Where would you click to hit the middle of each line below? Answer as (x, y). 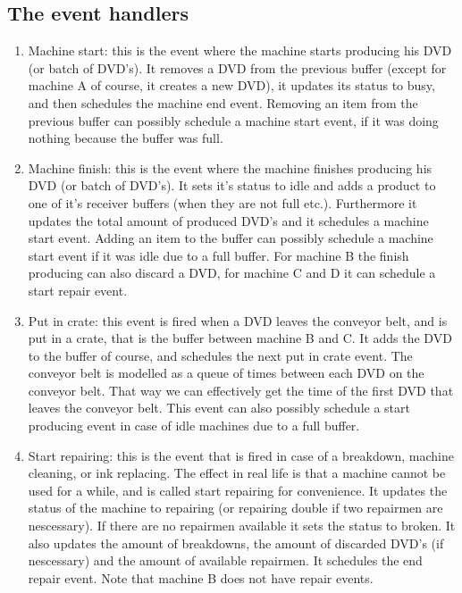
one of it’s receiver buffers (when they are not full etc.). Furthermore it (223, 202)
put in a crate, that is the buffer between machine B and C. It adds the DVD (240, 338)
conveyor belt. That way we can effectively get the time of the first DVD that (241, 390)
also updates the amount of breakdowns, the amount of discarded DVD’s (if (236, 543)
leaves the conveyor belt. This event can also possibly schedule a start (219, 408)
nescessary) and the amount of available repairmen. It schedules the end (225, 560)
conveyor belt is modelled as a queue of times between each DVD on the (226, 373)
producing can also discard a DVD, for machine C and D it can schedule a (232, 273)
